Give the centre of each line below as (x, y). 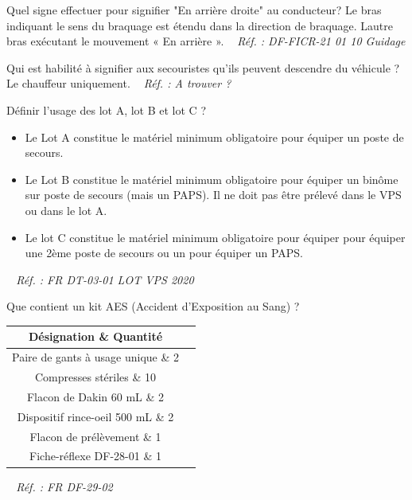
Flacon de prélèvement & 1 (95, 436)
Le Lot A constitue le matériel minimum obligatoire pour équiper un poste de (214, 137)
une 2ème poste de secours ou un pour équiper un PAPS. (164, 253)
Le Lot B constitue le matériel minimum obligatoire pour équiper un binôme (212, 179)
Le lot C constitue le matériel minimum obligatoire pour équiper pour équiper (215, 237)
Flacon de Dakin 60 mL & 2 (95, 396)
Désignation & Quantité (95, 336)
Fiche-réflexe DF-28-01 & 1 (95, 456)
